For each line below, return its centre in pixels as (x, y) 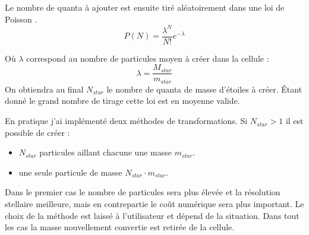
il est (294, 121)
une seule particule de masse (70, 172)
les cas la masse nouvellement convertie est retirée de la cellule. (120, 227)
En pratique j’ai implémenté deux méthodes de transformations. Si (126, 121)
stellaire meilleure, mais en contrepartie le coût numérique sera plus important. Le (154, 204)
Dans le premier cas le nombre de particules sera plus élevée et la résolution (143, 192)
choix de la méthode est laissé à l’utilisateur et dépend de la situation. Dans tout (152, 215)
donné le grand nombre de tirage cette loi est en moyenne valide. (122, 101)
